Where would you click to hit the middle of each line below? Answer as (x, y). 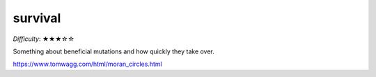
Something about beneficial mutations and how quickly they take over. (114, 51)
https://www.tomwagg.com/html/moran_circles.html (88, 64)
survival (37, 18)
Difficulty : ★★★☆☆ (44, 39)
